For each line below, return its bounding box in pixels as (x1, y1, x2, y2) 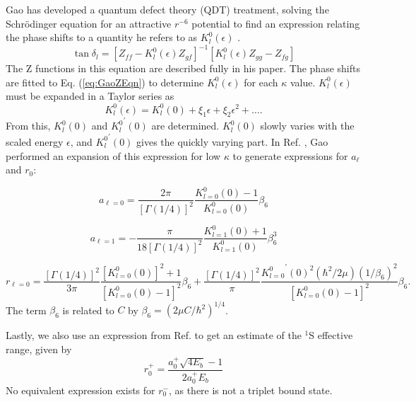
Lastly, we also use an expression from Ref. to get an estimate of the (6, 328, 302, 343)
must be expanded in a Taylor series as (6, 88, 174, 103)
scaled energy (6, 134, 64, 149)
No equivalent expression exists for (6, 382, 155, 397)
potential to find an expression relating (191, 16, 360, 30)
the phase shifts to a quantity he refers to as (6, 30, 198, 45)
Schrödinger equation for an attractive (6, 16, 172, 30)
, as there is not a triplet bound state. (168, 382, 333, 397)
